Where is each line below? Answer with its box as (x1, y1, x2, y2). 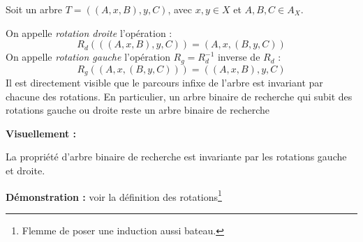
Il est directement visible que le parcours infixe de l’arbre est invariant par (6, 75, 323, 90)
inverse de (217, 50, 260, 64)
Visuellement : (6, 126, 76, 140)
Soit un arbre (6, 2, 62, 16)
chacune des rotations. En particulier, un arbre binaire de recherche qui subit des (6, 89, 353, 103)
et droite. (6, 163, 45, 178)
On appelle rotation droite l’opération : (6, 25, 172, 40)
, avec (168, 2, 193, 16)
